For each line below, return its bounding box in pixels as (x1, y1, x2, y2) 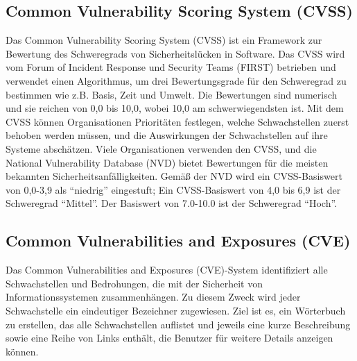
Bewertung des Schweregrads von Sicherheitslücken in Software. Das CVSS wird (6, 46, 345, 60)
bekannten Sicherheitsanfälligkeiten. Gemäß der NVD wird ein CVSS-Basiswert (6, 169, 342, 183)
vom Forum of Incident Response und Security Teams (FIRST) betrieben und (6, 60, 336, 74)
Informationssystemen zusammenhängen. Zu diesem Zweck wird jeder (6, 289, 301, 304)
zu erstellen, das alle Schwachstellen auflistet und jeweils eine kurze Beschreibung (6, 317, 351, 331)
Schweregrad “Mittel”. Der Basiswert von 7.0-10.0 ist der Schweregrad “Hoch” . (6, 196, 338, 210)
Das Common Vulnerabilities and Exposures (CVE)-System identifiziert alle (6, 262, 328, 277)
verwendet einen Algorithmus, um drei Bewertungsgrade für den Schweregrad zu (6, 73, 347, 87)
